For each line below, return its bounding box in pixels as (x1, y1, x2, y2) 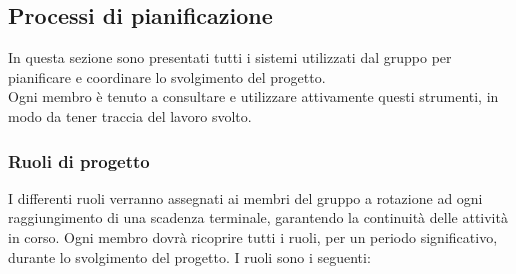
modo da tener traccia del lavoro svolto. (8, 105, 252, 126)
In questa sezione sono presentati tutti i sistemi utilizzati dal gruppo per (8, 47, 452, 68)
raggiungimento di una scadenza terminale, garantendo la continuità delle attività (8, 207, 508, 228)
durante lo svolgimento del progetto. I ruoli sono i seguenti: (8, 246, 371, 267)
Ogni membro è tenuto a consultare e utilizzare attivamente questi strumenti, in (8, 86, 499, 107)
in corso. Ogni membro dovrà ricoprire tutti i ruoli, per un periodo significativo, (8, 226, 498, 247)
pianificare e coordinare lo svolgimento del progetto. (8, 66, 326, 87)
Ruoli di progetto (8, 148, 150, 173)
